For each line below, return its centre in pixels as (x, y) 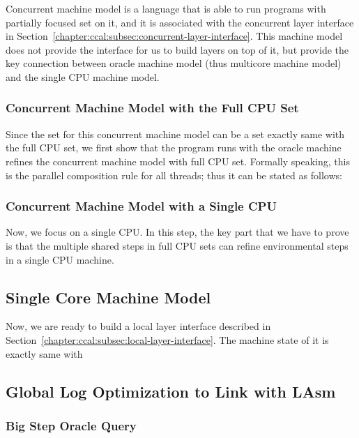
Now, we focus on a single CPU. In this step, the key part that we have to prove (177, 232)
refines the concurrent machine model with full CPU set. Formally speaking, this (178, 161)
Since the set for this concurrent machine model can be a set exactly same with (175, 134)
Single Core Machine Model (108, 297)
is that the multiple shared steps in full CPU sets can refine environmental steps (177, 245)
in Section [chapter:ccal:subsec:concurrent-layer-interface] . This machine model (174, 36)
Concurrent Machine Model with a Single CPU (141, 206)
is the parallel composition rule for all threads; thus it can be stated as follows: (174, 175)
